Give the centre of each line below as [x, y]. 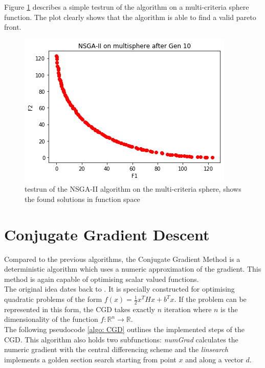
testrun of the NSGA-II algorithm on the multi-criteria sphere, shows [133, 189]
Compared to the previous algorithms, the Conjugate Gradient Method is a [122, 259]
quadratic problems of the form [53, 299]
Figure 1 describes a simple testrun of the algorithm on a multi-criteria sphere [127, 7]
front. [13, 27]
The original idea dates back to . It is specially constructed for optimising [119, 289]
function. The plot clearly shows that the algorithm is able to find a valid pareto [130, 17]
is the [229, 309]
